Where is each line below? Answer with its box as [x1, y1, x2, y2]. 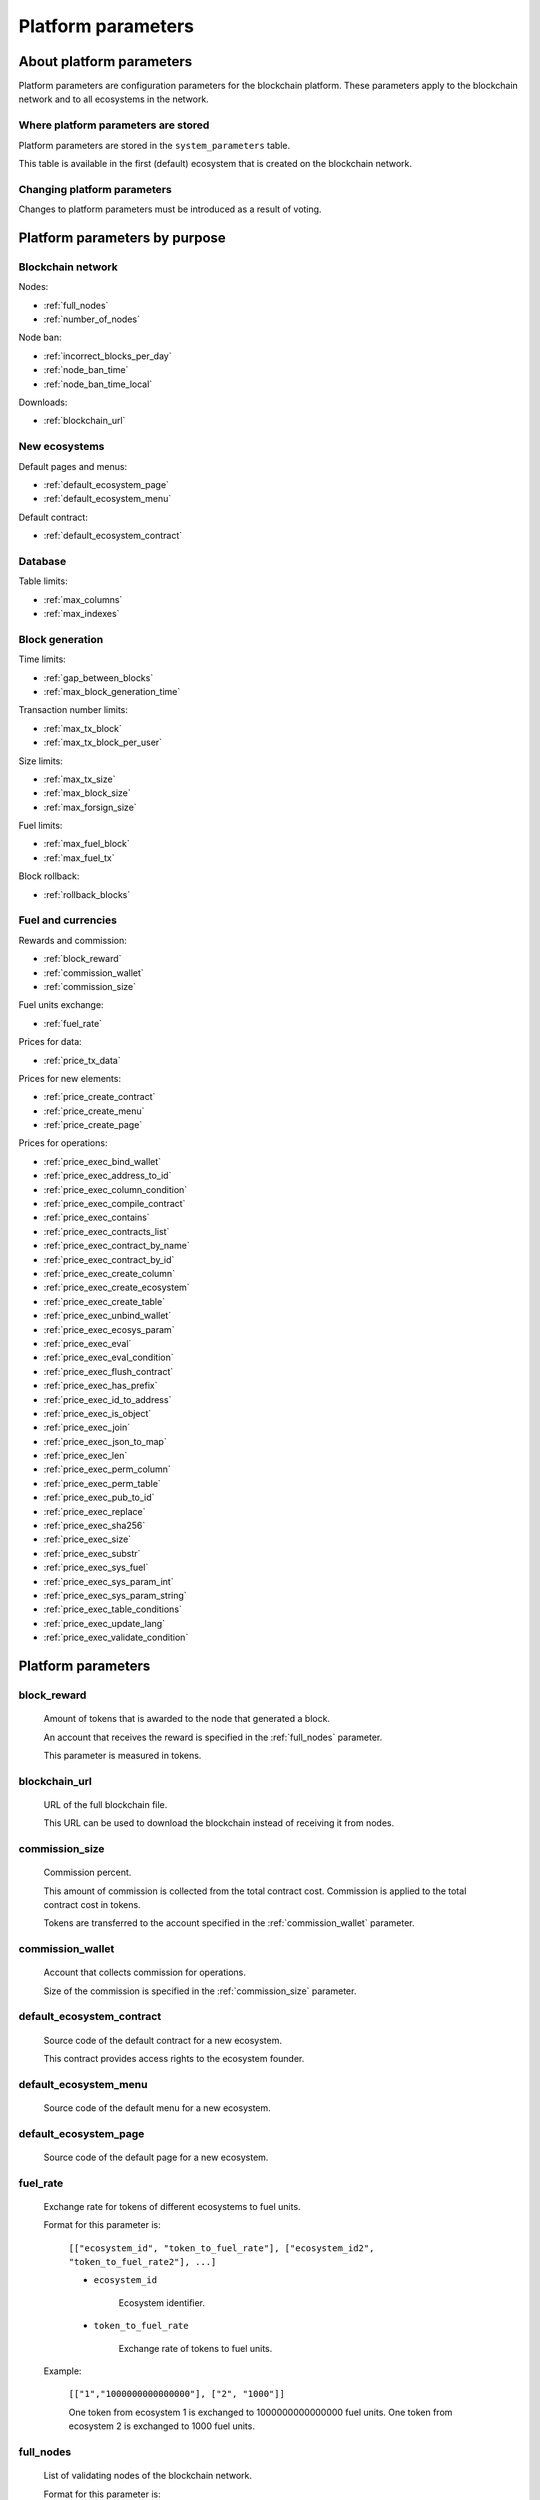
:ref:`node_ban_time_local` [43, 378, 153, 390]
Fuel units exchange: [18, 999, 104, 1011]
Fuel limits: [18, 820, 63, 832]
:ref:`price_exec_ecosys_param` [43, 1323, 175, 1335]
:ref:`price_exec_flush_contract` [43, 1365, 174, 1377]
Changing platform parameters [18, 182, 172, 196]
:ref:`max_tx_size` [43, 773, 116, 785]
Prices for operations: [18, 1137, 108, 1149]
